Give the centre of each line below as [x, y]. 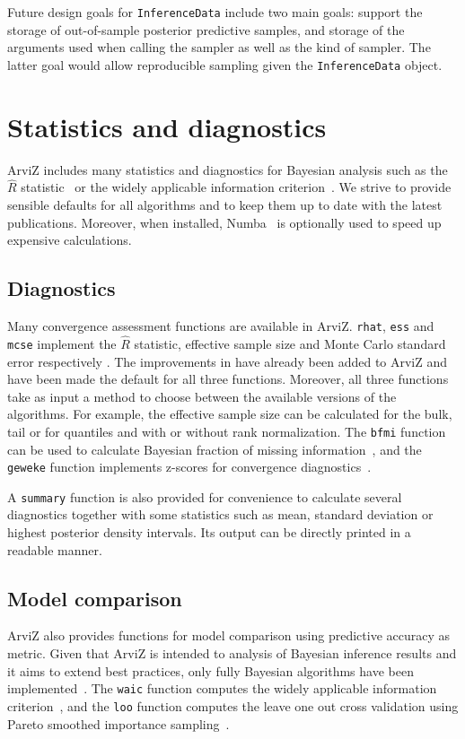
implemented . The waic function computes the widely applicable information [222, 688]
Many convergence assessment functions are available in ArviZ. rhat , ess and [221, 326]
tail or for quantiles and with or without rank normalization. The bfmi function [227, 431]
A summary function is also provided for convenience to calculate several [205, 496]
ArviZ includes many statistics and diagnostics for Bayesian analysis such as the [228, 169]
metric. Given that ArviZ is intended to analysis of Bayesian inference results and [232, 653]
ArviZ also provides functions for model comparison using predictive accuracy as [229, 635]
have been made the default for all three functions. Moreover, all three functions [228, 379]
